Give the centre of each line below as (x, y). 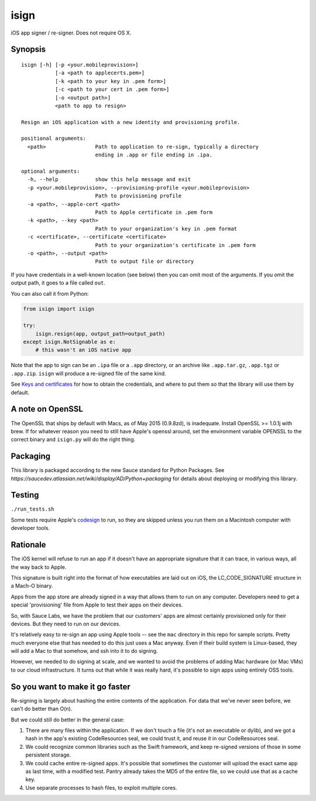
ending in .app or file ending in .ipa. (154, 155)
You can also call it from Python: (50, 293)
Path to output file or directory (145, 261)
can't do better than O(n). (42, 709)
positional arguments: (54, 138)
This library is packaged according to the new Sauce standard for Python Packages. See (118, 470)
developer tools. (30, 528)
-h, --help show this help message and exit (109, 179)
